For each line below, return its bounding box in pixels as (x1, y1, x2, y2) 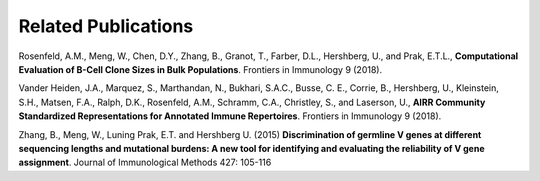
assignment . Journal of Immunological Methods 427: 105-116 (18, 156, 272, 169)
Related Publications (18, 15, 194, 37)
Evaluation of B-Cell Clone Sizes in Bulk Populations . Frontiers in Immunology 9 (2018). (18, 63, 383, 75)
